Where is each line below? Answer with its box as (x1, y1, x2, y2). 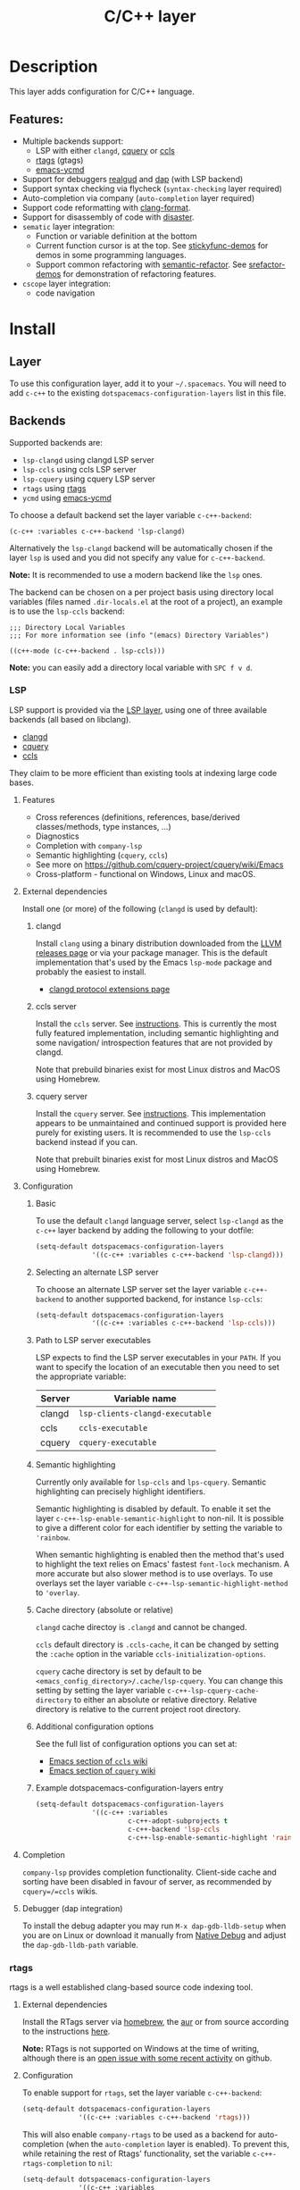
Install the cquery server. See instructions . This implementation (35, 1108, 266, 1118)
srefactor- (248, 259, 286, 270)
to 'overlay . (35, 1587, 80, 1598)
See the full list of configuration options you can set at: (35, 1739, 237, 1750)
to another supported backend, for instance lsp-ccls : (65, 1293, 263, 1304)
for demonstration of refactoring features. (62, 268, 217, 279)
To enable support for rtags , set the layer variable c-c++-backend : (21, 2087, 262, 2098)
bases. (9, 777, 34, 788)
